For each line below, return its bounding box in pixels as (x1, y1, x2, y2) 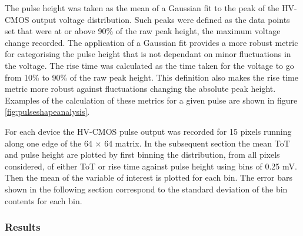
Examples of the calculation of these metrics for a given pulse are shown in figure (5, 94, 298, 106)
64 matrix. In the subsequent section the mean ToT (104, 137, 290, 149)
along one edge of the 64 (5, 137, 92, 149)
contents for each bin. (5, 194, 82, 207)
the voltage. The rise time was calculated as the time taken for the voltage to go (5, 59, 294, 71)
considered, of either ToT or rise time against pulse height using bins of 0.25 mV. (5, 159, 297, 172)
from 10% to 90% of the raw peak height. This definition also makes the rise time (5, 71, 298, 83)
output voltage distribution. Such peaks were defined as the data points (32, 13, 290, 25)
